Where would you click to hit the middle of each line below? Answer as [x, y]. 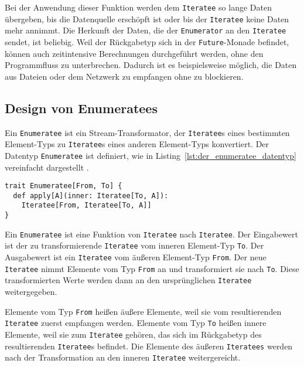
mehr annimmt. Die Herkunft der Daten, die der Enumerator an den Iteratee [146, 30]
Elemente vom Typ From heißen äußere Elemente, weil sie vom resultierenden [143, 311]
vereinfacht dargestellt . [47, 167]
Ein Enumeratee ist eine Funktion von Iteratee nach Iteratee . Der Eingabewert [151, 234]
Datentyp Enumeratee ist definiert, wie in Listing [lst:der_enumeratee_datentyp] [151, 155]
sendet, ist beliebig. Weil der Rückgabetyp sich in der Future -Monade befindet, [147, 41]
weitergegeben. [31, 292]
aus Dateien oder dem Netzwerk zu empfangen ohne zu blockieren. [124, 76]
